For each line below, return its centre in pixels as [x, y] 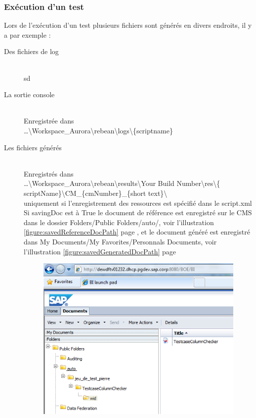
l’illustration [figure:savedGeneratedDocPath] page [100, 251]
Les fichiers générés [33, 147]
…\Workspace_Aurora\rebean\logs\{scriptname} [98, 130]
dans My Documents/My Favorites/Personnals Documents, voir [120, 241]
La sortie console [29, 94]
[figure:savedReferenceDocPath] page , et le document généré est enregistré [137, 232]
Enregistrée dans [49, 121]
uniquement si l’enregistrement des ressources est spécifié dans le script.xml [138, 203]
